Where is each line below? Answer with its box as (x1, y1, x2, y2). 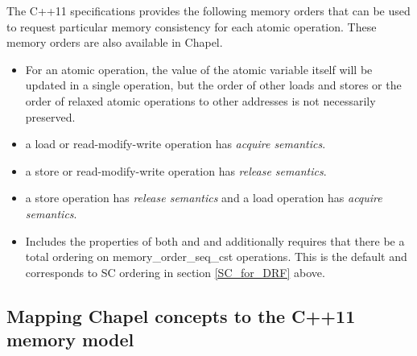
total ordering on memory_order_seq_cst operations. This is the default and (25, 248, 407, 265)
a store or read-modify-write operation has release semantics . (25, 162, 327, 179)
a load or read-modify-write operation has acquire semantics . (25, 135, 326, 152)
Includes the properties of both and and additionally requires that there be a (25, 232, 405, 249)
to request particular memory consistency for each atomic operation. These (6, 18, 377, 35)
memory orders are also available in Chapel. (6, 34, 223, 51)
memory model (6, 327, 134, 352)
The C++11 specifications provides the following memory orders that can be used (6, 2, 411, 19)
